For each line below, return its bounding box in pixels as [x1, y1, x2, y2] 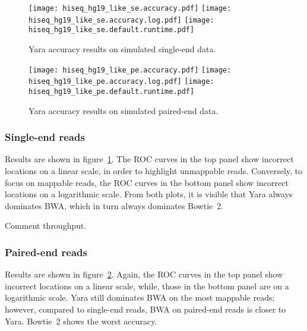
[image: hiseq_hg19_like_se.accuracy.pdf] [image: [29, 4, 232, 12]
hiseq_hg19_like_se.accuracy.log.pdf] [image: [29, 15, 214, 24]
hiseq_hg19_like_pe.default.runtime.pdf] [29, 87, 195, 96]
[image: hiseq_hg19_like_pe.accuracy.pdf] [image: [29, 65, 232, 74]
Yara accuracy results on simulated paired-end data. [29, 104, 219, 116]
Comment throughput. [5, 219, 87, 232]
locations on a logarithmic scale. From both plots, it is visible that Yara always [5, 188, 293, 200]
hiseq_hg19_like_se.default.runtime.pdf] [29, 26, 195, 34]
